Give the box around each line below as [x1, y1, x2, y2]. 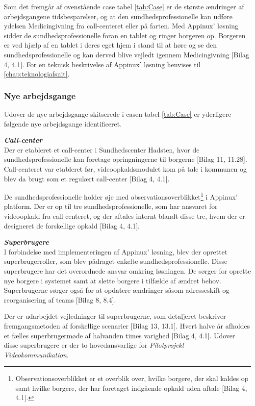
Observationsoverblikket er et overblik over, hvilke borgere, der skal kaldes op [15, 373, 249, 383]
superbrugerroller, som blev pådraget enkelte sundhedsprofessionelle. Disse [4, 256, 228, 266]
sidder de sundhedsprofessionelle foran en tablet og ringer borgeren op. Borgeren [4, 30, 246, 40]
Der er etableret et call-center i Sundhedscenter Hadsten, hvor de [4, 144, 200, 154]
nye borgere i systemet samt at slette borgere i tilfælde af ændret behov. [4, 275, 222, 285]
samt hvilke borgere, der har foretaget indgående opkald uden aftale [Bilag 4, [15, 382, 247, 393]
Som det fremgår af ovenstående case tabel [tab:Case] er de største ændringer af [4, 1, 244, 11]
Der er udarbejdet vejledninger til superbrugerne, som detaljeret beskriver [4, 311, 226, 321]
